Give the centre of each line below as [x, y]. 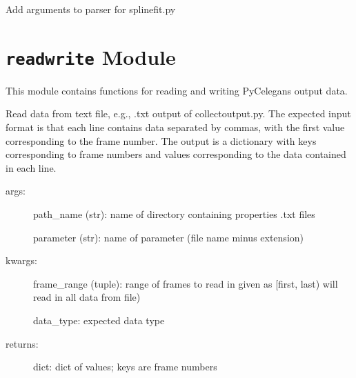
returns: [22, 343]
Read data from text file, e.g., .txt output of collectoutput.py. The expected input [178, 113]
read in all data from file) [87, 297]
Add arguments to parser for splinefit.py [91, 9]
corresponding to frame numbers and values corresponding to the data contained [176, 154]
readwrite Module [91, 56]
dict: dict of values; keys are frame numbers [125, 367]
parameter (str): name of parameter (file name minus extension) [169, 237]
